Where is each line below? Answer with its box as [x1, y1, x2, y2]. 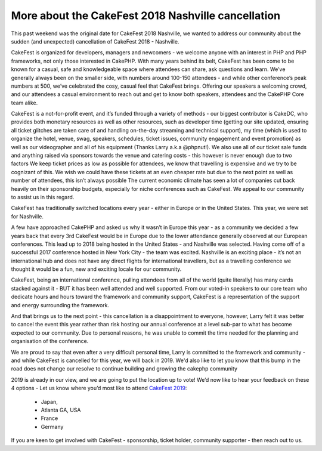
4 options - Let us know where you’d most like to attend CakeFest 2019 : [11, 385, 187, 392]
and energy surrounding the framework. [11, 301, 110, 308]
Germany [41, 423, 64, 430]
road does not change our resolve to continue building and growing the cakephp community [11, 365, 238, 372]
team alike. [11, 99, 38, 106]
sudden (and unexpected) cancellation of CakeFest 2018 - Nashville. [11, 38, 179, 45]
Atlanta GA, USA [41, 406, 81, 413]
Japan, [41, 398, 58, 405]
